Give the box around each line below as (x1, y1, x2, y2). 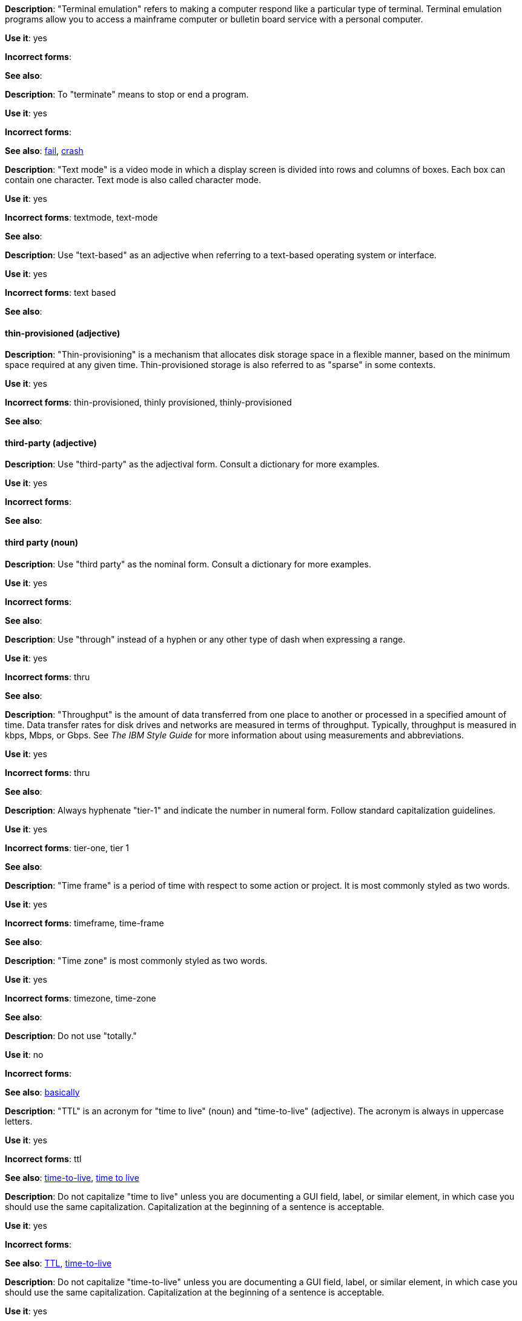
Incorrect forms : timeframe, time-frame (5, 917, 164, 928)
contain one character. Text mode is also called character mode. (5, 175, 261, 185)
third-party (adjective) (5, 437, 97, 448)
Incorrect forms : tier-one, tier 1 (5, 842, 130, 853)
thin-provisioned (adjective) (5, 327, 121, 338)
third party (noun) (5, 537, 78, 548)
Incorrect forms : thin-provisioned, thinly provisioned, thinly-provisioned (5, 397, 292, 408)
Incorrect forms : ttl (5, 1153, 82, 1164)
